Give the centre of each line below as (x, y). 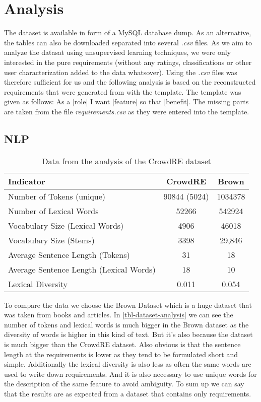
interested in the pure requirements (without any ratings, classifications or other (128, 62)
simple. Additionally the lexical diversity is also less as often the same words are (128, 364)
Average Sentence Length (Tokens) (69, 254)
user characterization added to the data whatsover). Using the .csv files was (121, 72)
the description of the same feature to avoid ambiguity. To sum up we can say (124, 384)
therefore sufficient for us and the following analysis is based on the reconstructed (130, 82)
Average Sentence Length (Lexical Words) (82, 269)
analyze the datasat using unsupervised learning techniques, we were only (118, 52)
